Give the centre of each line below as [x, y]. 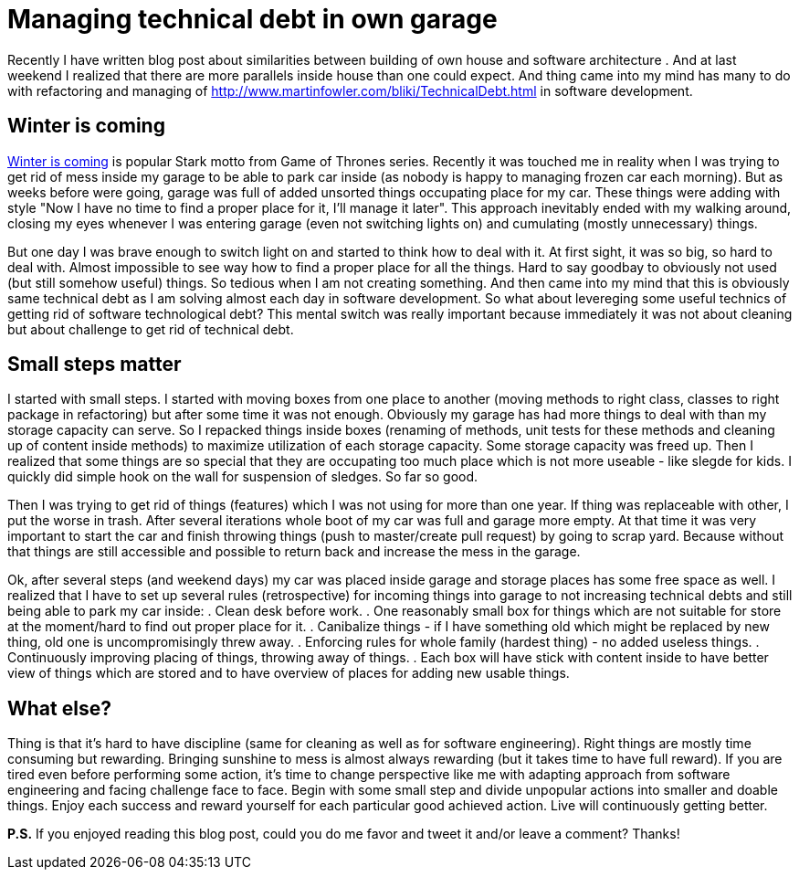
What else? [59, 708]
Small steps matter [95, 365]
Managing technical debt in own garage [252, 19]
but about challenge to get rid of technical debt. [151, 329]
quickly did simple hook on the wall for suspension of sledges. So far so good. [243, 477]
